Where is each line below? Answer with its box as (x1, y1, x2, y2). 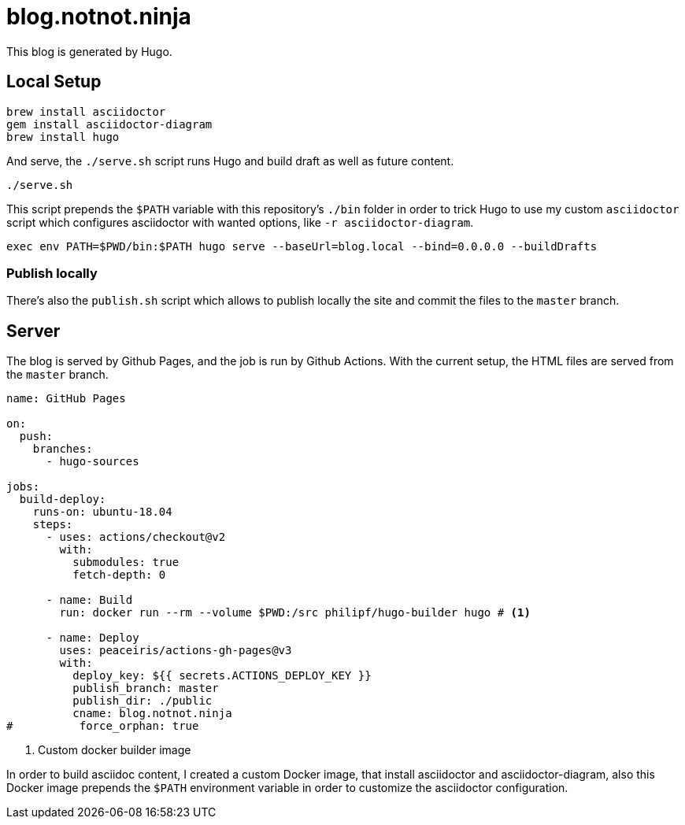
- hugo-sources (46, 455, 139, 468)
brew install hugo (6, 130, 120, 143)
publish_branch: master (72, 682, 219, 695)
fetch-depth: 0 (72, 568, 166, 582)
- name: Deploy (46, 631, 139, 645)
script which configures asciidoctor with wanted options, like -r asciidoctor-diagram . (6, 215, 474, 229)
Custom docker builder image (38, 743, 191, 757)
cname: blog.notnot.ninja (72, 707, 232, 720)
